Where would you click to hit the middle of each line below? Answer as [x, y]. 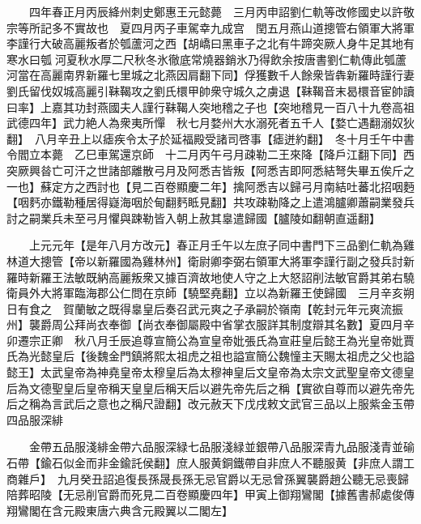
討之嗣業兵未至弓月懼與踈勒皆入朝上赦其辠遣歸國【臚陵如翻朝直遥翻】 [193, 217]
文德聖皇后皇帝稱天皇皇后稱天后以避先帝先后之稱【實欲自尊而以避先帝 [216, 388]
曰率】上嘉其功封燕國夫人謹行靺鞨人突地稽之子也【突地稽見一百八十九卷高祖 [210, 107]
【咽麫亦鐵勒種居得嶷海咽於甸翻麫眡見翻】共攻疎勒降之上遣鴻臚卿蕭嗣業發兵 [210, 202]
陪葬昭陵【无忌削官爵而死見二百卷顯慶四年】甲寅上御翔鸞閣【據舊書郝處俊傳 [210, 494]
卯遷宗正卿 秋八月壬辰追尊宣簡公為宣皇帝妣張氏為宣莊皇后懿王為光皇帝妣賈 [210, 340]
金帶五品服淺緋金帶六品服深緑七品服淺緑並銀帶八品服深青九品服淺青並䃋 [221, 447]
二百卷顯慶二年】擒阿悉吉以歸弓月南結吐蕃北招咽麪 [278, 186]
